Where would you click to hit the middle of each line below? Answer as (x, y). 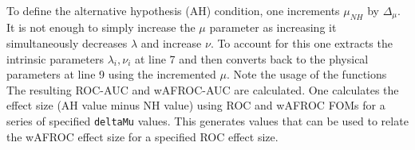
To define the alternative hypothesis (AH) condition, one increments (173, 10)
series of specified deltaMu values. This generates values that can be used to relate (207, 121)
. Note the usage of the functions (306, 74)
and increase (171, 43)
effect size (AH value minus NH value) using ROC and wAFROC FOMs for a (196, 105)
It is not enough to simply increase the (101, 27)
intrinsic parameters (55, 58)
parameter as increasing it (273, 27)
